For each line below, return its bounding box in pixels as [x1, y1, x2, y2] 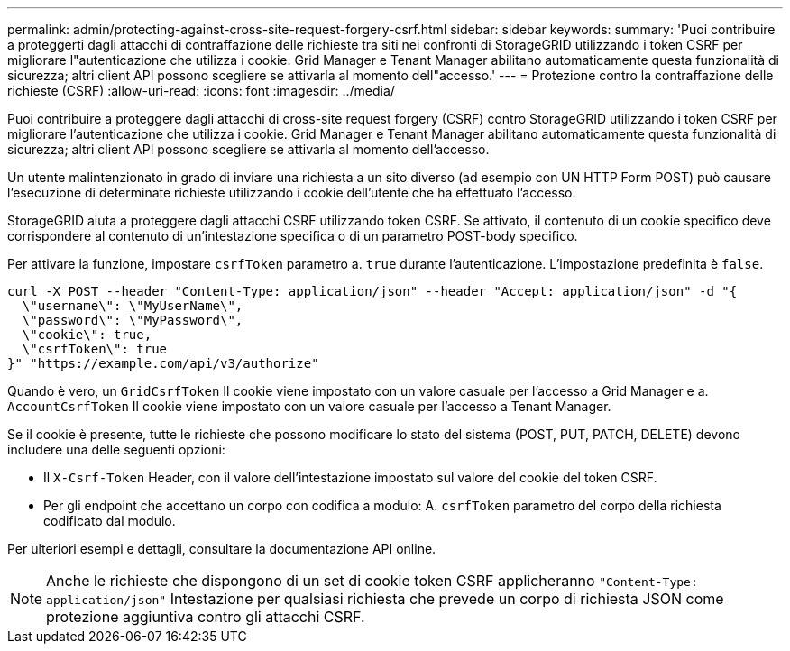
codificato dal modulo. [43, 513, 176, 528]
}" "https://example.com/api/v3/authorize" [7, 356, 319, 371]
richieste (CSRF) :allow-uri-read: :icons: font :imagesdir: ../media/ [7, 83, 395, 98]
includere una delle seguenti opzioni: [7, 442, 225, 457]
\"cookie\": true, [22, 327, 152, 342]
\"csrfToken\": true [22, 342, 168, 356]
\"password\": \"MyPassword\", [22, 313, 243, 327]
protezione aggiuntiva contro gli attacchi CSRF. [46, 608, 365, 626]
